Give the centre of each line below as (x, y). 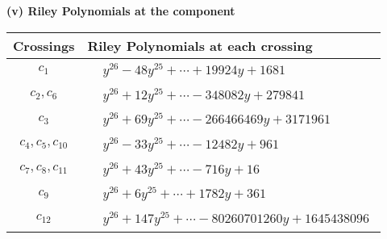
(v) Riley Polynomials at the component (121, 10)
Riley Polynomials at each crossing (200, 45)
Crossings (44, 45)
